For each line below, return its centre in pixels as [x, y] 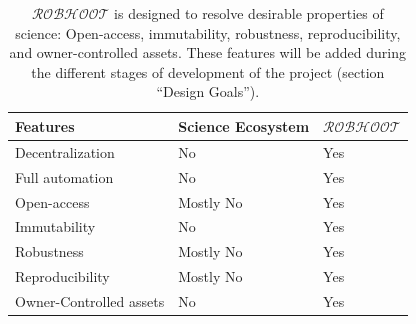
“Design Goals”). [208, 91]
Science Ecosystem [244, 125]
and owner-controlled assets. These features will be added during [208, 52]
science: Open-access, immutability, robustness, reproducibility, [208, 32]
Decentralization [65, 151]
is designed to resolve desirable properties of [249, 13]
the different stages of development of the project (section [208, 71]
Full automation [64, 176]
